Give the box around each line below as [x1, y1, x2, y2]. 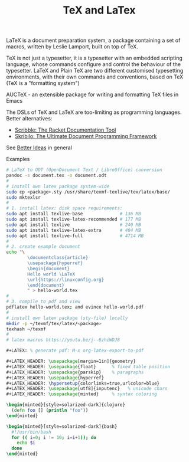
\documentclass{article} [27, 255, 89, 261]
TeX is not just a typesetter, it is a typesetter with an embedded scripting [6, 54, 183, 62]
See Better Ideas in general [6, 144, 73, 151]
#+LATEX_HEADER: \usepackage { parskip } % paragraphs [6, 369, 144, 375]
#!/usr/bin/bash [11, 429, 51, 435]
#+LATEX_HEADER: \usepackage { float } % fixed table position [6, 363, 170, 369]
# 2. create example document [6, 244, 81, 250]
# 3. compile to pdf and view [6, 299, 81, 304]
